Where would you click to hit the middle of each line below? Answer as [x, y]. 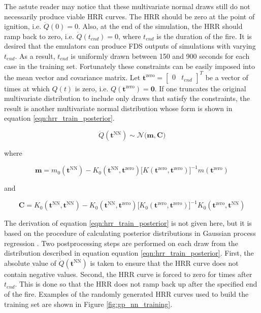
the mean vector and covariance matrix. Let [72, 77]
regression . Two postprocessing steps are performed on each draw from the [121, 243]
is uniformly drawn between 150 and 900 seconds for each [160, 56]
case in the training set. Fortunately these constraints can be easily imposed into [129, 66]
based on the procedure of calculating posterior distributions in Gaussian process [130, 233]
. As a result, [35, 56]
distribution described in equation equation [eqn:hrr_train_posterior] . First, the [129, 253]
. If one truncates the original [200, 88]
